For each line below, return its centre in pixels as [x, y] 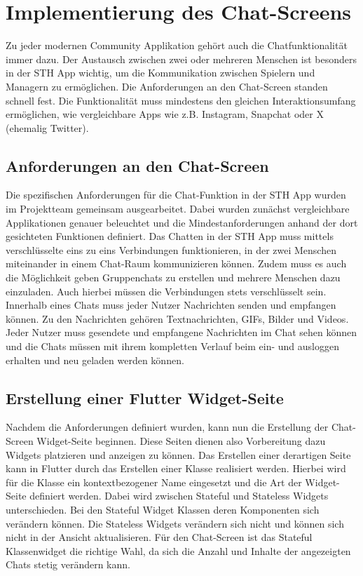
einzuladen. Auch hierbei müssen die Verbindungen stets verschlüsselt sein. [166, 291]
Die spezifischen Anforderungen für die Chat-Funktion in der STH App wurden [176, 195]
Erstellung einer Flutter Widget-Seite [145, 397]
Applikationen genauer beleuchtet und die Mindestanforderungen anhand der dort [182, 222]
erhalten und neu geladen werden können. [95, 360]
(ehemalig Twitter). [47, 127]
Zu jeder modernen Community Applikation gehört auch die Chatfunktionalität [177, 45]
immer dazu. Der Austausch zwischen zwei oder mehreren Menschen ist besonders [181, 59]
